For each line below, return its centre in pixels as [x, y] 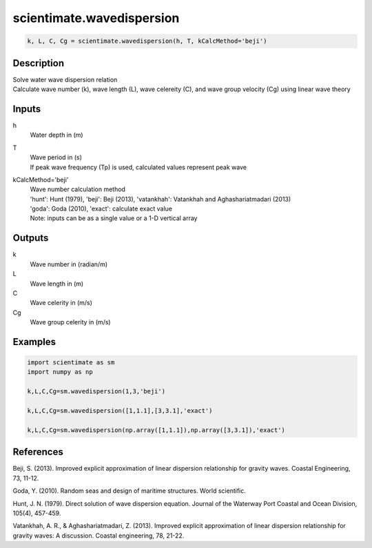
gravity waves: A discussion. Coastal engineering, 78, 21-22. [99, 536]
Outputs [31, 238]
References [38, 452]
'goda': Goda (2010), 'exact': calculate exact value [101, 209]
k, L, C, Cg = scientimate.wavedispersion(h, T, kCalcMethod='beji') [147, 41]
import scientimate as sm [71, 363]
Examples [34, 342]
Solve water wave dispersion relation [65, 79]
